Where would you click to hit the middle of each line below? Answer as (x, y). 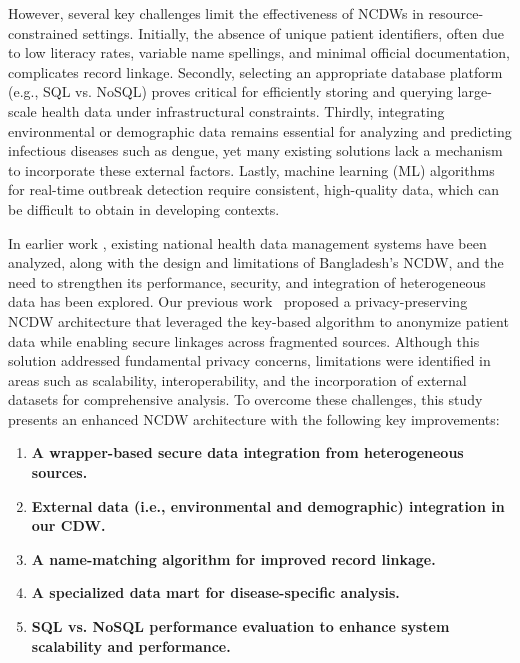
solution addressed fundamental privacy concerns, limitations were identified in (249, 360)
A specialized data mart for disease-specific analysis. (215, 592)
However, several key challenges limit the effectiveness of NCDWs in (216, 13)
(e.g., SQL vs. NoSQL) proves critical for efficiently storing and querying (230, 91)
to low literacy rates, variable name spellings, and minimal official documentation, (259, 52)
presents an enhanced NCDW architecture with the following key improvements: (254, 418)
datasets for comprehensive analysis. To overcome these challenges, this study (245, 399)
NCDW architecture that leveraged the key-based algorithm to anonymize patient (258, 320)
